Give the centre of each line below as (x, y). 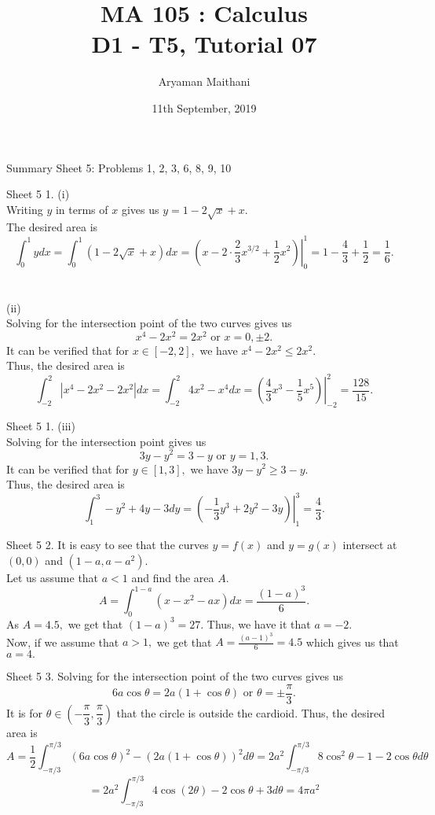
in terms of (82, 209)
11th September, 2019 (204, 107)
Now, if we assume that (63, 642)
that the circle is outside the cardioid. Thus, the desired (251, 712)
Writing (25, 209)
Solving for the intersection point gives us (106, 441)
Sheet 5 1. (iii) (41, 426)
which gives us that (352, 642)
